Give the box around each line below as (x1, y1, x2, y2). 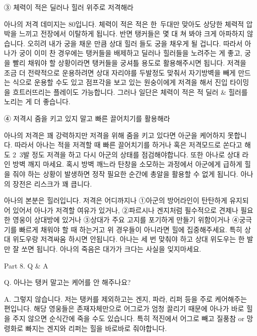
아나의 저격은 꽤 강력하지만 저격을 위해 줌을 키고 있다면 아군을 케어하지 (4, 130, 225, 140)
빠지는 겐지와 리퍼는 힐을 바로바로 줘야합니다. (25, 323, 167, 333)
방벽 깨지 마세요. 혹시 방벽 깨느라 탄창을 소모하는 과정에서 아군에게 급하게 (12, 159, 243, 169)
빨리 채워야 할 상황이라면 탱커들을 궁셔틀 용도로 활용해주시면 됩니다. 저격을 (12, 57, 247, 67)
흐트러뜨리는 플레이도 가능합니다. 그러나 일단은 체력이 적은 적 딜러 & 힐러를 (12, 86, 248, 97)
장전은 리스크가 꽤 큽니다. (12, 178, 92, 189)
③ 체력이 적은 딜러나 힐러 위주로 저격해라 (4, 2, 133, 12)
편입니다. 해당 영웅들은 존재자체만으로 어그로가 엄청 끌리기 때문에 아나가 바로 (4, 303, 244, 314)
